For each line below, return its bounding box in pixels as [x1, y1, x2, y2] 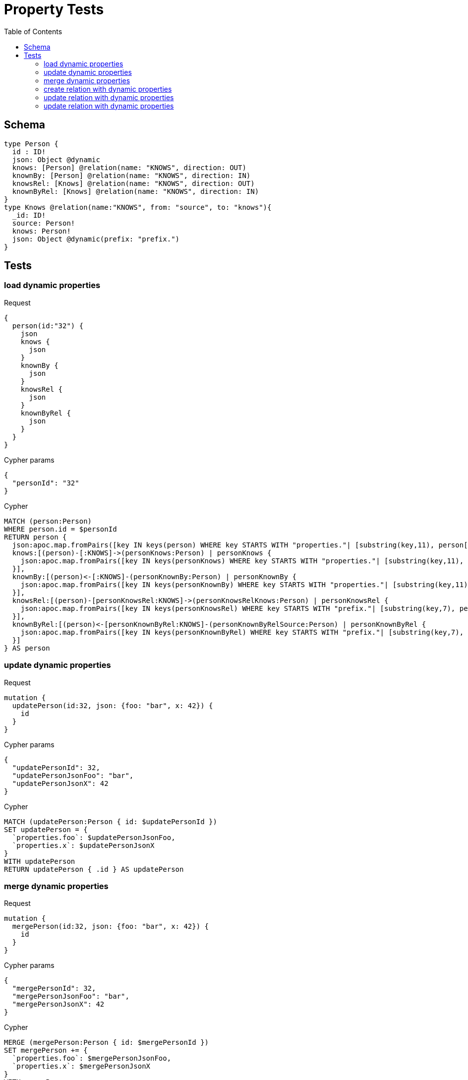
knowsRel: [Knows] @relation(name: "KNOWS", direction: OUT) [12, 179, 255, 187]
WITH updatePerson [4, 857, 75, 865]
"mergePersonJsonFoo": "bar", [12, 992, 129, 1001]
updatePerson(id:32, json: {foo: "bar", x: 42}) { [12, 701, 213, 710]
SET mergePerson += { [4, 1046, 88, 1055]
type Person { [4, 139, 58, 148]
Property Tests [4, 1, 104, 18]
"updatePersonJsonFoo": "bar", [12, 771, 134, 780]
